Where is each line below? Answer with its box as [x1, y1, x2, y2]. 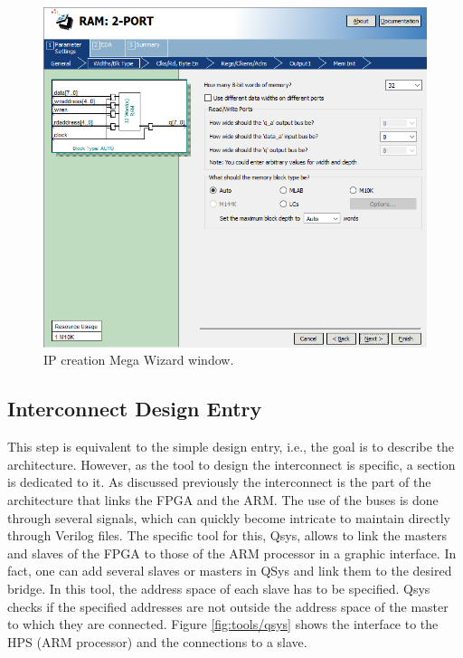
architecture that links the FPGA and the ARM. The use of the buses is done [7, 491, 439, 510]
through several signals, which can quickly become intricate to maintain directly [7, 508, 450, 527]
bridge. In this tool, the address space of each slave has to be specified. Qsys [7, 578, 430, 597]
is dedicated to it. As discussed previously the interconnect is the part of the [7, 472, 431, 491]
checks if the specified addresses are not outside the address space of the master [7, 596, 449, 615]
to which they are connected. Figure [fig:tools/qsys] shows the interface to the [7, 615, 439, 634]
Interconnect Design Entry [7, 395, 262, 423]
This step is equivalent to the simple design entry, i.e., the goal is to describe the [7, 437, 455, 456]
